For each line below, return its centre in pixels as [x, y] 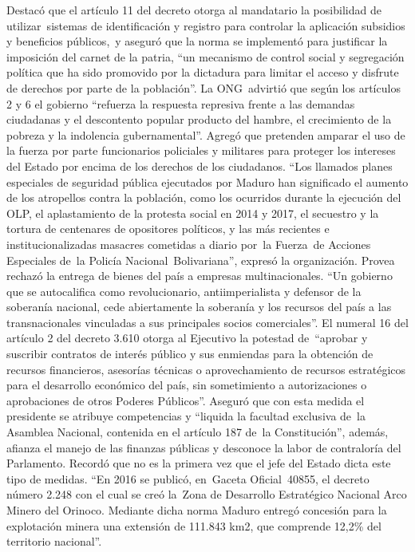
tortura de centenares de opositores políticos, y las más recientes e [168, 229]
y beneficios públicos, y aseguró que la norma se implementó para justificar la [197, 41]
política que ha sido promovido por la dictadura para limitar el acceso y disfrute [203, 72]
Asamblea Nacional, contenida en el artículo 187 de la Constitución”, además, [198, 432]
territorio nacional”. [54, 541]
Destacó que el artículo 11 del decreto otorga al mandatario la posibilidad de [194, 10]
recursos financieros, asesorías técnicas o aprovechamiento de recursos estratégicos [206, 369]
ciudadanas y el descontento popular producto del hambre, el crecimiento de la [199, 119]
